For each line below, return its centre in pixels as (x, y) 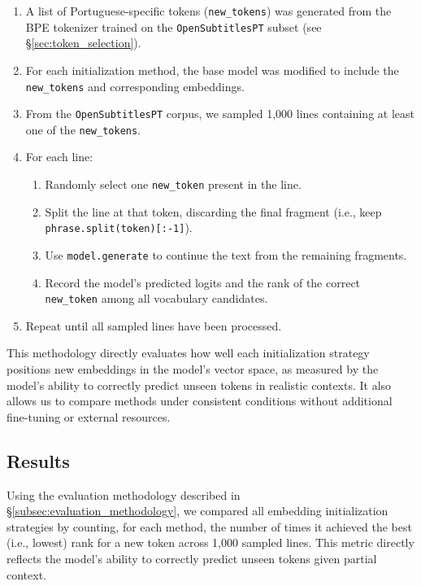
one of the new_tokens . (83, 129)
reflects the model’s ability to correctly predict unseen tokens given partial (192, 559)
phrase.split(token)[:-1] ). (119, 227)
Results (38, 460)
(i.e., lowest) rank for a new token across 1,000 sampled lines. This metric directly (210, 542)
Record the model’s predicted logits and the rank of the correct (203, 282)
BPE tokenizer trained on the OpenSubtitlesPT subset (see (174, 26)
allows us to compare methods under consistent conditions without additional (200, 401)
